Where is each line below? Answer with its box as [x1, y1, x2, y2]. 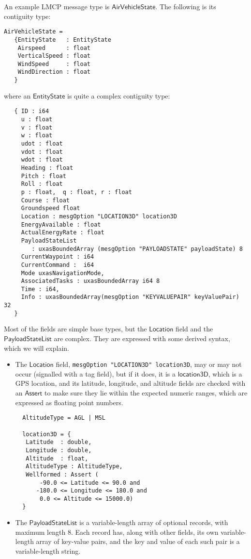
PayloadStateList [21, 237, 77, 244]
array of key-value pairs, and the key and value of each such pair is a [36, 536, 240, 546]
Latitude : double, [26, 439, 92, 446]
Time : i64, [21, 285, 59, 293]
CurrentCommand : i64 [21, 261, 94, 268]
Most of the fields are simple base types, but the [4, 324, 147, 334]
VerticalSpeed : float [17, 52, 90, 60]
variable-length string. [15, 545, 81, 556]
